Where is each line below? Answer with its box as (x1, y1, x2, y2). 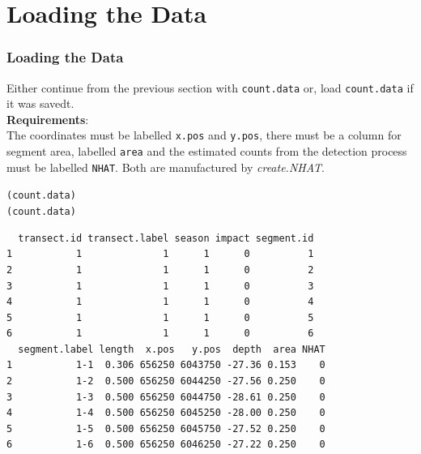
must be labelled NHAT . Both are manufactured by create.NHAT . (6, 158, 325, 175)
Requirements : (6, 110, 89, 127)
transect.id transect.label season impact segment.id (18, 232, 314, 244)
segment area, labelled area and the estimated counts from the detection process (6, 143, 407, 160)
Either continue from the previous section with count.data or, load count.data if (6, 79, 414, 96)
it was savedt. (6, 95, 74, 112)
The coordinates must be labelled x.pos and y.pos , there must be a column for (6, 126, 402, 143)
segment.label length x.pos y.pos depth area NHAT (18, 343, 325, 355)
